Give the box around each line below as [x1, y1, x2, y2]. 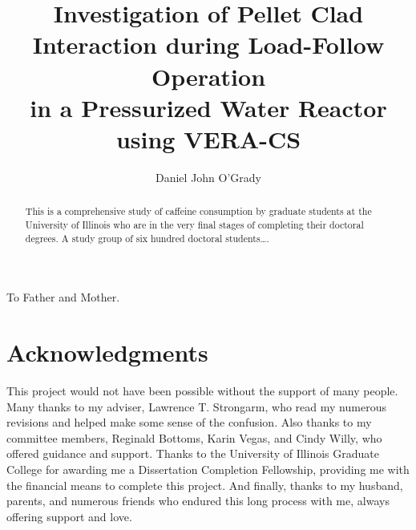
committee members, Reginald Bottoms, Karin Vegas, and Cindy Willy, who [6, 429, 382, 446]
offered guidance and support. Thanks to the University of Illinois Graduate [6, 445, 379, 462]
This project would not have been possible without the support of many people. [6, 382, 398, 399]
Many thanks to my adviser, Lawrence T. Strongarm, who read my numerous [6, 398, 386, 415]
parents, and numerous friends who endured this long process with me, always [6, 492, 390, 509]
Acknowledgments [6, 336, 208, 369]
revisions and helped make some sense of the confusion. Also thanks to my [6, 414, 372, 431]
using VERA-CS [115, 122, 301, 155]
